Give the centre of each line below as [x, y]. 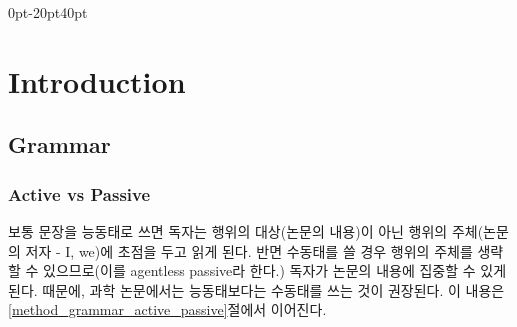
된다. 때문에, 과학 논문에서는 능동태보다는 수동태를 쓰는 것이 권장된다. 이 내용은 [256, 289]
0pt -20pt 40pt [48, 12]
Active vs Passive [79, 193]
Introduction [97, 80]
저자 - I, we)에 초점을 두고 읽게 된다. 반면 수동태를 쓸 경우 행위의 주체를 [249, 250]
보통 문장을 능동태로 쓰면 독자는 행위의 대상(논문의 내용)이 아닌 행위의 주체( [246, 230]
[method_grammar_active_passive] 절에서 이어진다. [167, 309]
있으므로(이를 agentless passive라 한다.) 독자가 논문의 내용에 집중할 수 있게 [275, 270]
